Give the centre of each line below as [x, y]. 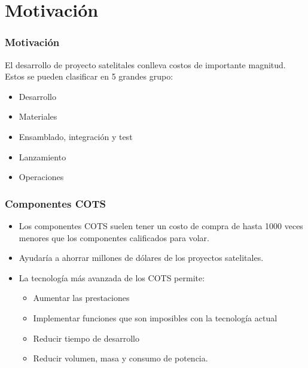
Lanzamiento [42, 156]
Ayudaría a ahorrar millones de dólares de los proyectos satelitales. [141, 258]
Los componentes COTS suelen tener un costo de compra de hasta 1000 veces [161, 225]
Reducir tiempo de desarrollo [86, 338]
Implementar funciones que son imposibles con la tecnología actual [155, 317]
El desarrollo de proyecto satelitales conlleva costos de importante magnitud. [145, 64]
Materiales [38, 116]
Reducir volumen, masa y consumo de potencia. [121, 358]
